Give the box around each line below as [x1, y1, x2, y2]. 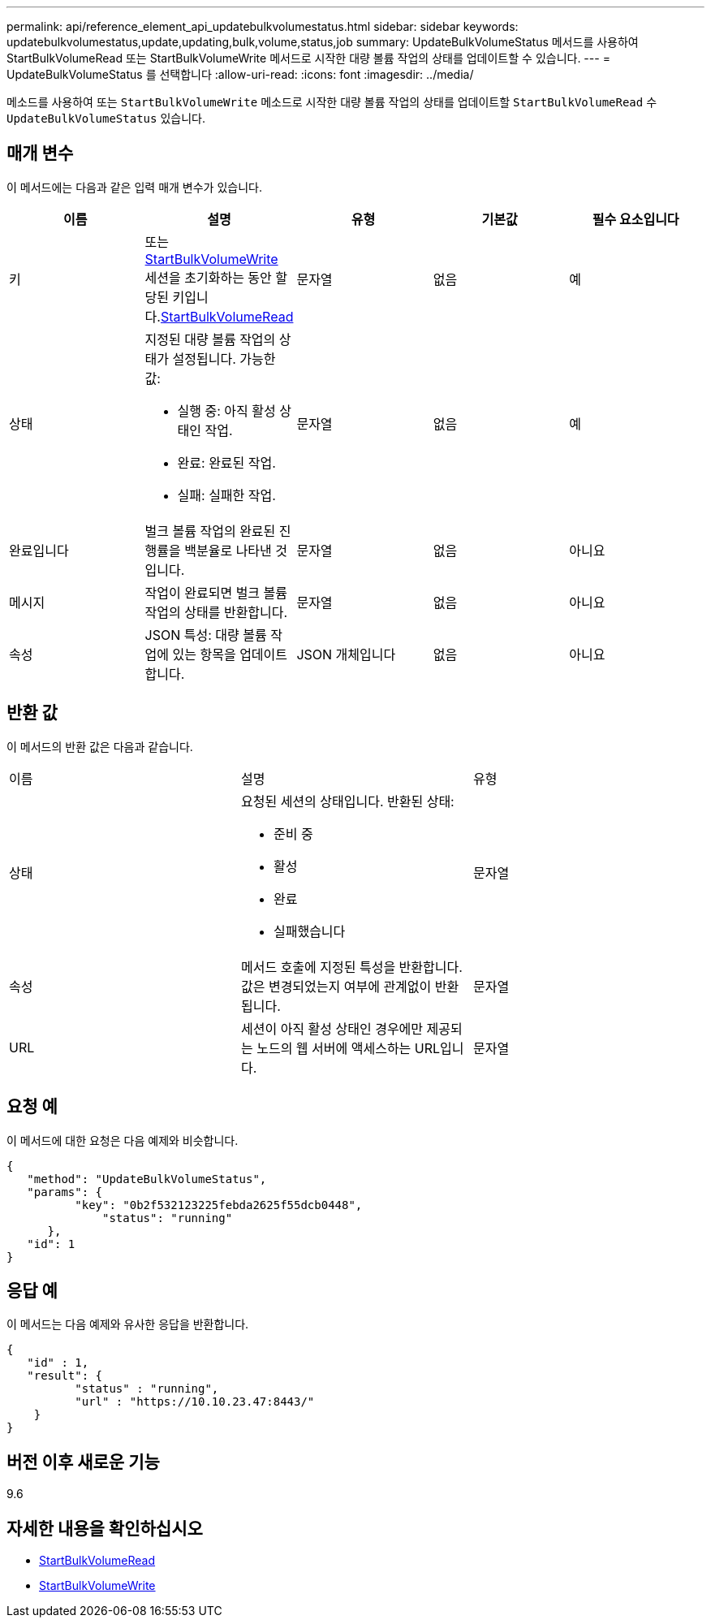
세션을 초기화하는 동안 [144, 269, 272, 286]
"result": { [27, 1369, 103, 1383]
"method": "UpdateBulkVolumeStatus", [27, 1172, 267, 1186]
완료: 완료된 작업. [177, 454, 276, 471]
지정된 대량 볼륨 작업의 [144, 330, 276, 348]
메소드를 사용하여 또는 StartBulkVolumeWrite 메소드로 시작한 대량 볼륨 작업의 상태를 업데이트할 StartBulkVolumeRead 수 [6, 95, 657, 109]
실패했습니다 [273, 922, 346, 939]
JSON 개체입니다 [296, 646, 396, 663]
